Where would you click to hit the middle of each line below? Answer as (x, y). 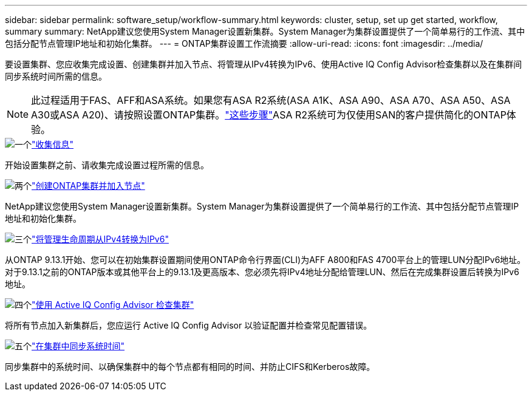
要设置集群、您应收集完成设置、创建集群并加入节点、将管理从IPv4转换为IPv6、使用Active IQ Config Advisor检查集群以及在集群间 (264, 64)
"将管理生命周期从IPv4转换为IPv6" (100, 239)
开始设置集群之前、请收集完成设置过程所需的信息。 (107, 165)
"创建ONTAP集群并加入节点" (88, 186)
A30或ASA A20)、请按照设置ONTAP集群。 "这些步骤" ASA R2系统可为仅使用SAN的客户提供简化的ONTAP (269, 115)
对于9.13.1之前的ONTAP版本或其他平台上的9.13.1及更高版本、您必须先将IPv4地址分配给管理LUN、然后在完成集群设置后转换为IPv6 (262, 272)
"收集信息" (53, 144)
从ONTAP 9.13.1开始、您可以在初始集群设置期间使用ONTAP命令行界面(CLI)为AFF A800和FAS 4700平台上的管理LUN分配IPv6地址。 (265, 260)
